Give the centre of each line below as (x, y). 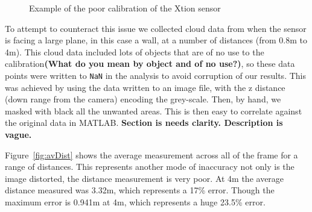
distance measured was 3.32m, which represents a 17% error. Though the (140, 190)
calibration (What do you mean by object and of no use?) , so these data (150, 64)
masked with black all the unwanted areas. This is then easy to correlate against (154, 111)
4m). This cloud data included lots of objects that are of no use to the (135, 51)
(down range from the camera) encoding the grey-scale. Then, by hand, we (143, 99)
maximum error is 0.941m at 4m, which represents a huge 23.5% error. (135, 201)
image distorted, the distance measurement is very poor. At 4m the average (145, 178)
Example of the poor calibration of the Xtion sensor (125, 8)
